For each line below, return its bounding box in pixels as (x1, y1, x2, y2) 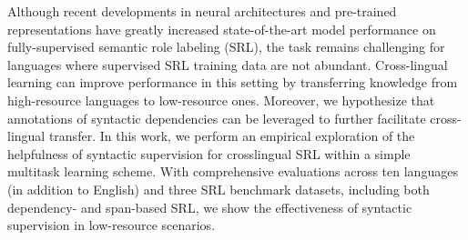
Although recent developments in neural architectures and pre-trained (7, 2, 397, 20)
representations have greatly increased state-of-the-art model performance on (7, 19, 436, 38)
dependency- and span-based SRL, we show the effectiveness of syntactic (7, 197, 412, 216)
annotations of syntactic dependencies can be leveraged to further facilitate (7, 108, 426, 127)
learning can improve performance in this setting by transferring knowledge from (7, 73, 458, 92)
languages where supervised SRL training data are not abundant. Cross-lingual (7, 55, 448, 74)
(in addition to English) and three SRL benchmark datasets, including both (7, 179, 430, 198)
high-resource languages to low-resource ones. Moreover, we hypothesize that (7, 90, 435, 109)
